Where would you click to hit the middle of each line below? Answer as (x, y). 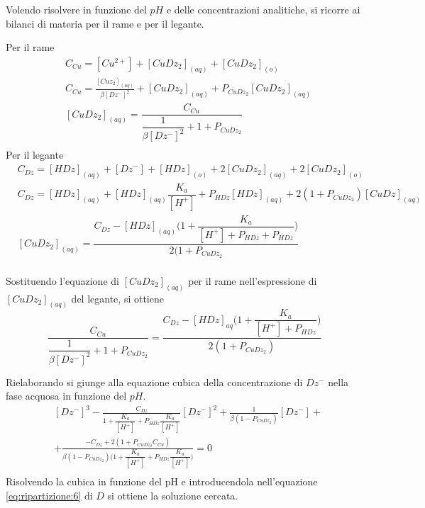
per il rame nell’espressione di (253, 280)
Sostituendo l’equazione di (62, 280)
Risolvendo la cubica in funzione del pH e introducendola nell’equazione (162, 481)
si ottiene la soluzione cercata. (173, 496)
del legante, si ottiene (117, 298)
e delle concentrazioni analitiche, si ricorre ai (263, 9)
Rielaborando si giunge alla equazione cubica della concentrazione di (154, 382)
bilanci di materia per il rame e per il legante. (105, 23)
